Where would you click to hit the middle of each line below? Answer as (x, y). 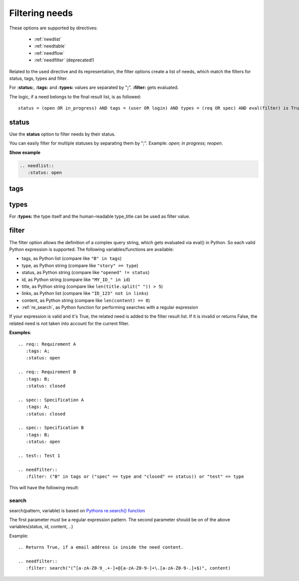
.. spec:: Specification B (51, 428)
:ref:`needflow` (49, 53)
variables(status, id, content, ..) (41, 527)
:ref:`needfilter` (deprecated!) (64, 60)
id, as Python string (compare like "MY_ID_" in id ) (76, 280)
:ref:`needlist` (48, 39)
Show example (25, 152)
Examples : (20, 333)
